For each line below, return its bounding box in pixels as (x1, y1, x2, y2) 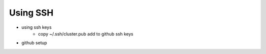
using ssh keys (21, 24, 52, 30)
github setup (21, 40, 47, 46)
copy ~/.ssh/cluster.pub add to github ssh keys (38, 31, 133, 36)
